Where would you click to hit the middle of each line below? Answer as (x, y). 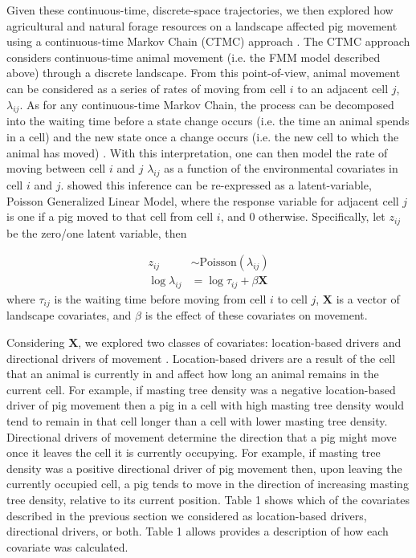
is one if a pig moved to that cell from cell (110, 216)
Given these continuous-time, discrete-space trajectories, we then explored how (200, 10)
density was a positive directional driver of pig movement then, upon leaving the (204, 468)
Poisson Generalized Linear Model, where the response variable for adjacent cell (203, 200)
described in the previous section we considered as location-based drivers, (187, 515)
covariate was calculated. (67, 546)
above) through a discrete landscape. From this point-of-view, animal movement (204, 73)
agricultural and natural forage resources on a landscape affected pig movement (202, 25)
